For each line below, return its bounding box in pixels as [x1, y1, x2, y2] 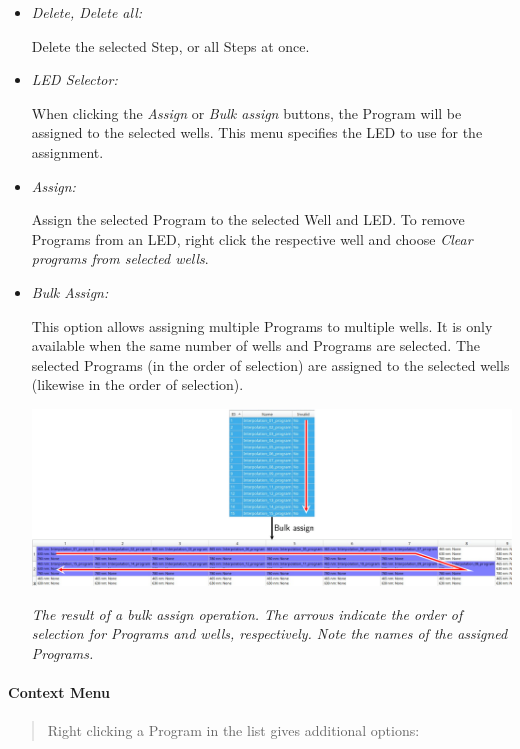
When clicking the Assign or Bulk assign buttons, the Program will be [31, 102, 462, 123]
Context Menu [8, 682, 111, 703]
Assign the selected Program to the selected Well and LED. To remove [31, 209, 465, 230]
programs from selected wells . [31, 248, 209, 269]
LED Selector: [31, 69, 118, 90]
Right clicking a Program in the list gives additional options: [47, 720, 420, 741]
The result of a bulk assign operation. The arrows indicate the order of [31, 603, 463, 624]
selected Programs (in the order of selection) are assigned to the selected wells [31, 354, 510, 375]
